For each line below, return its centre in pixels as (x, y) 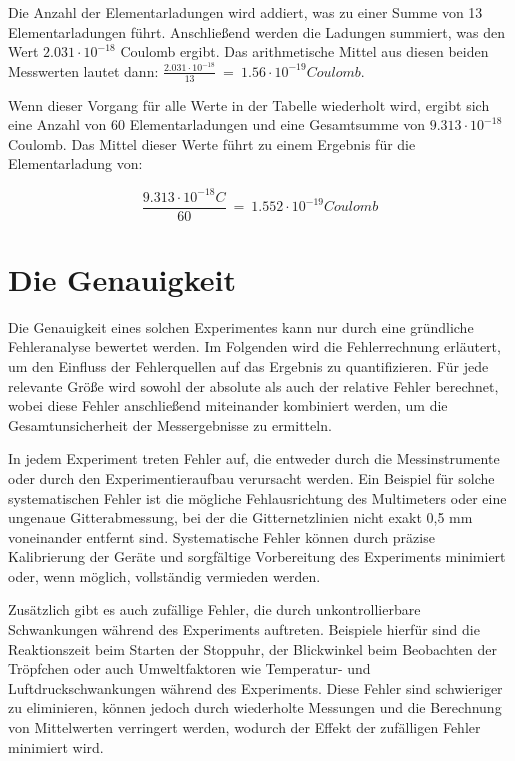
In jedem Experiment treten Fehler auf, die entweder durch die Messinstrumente (254, 458)
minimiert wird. (56, 746)
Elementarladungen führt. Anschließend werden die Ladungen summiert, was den (257, 31)
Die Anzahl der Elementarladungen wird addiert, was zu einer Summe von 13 (245, 12)
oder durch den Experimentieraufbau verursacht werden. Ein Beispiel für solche (251, 477)
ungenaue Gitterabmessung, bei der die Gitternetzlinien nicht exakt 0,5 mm (240, 517)
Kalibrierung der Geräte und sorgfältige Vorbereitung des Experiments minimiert (257, 556)
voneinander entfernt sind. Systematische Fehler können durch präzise (221, 536)
